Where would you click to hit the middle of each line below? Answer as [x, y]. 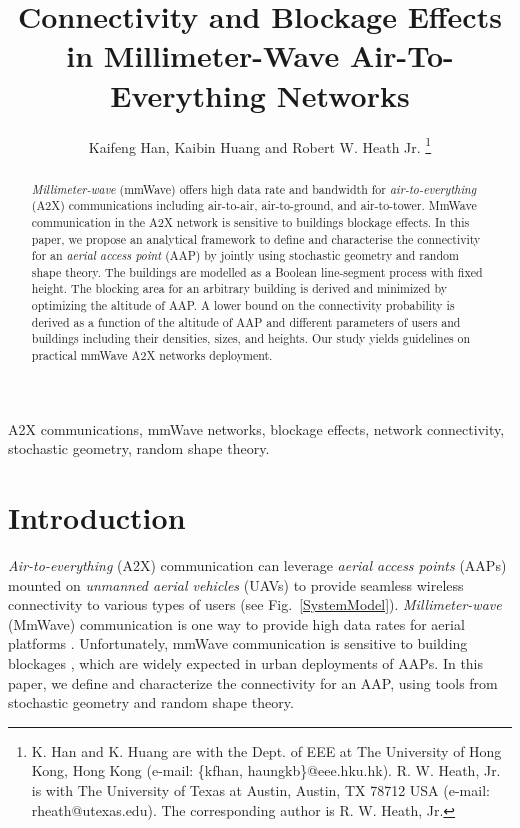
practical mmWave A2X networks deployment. [152, 355]
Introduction [97, 517]
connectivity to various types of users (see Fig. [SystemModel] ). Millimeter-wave [255, 604]
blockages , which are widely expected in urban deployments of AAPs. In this [246, 663]
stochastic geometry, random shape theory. [139, 448]
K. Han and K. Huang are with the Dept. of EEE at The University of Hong [266, 750]
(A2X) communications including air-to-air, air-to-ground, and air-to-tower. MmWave [254, 205]
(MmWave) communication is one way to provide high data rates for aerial [236, 623]
